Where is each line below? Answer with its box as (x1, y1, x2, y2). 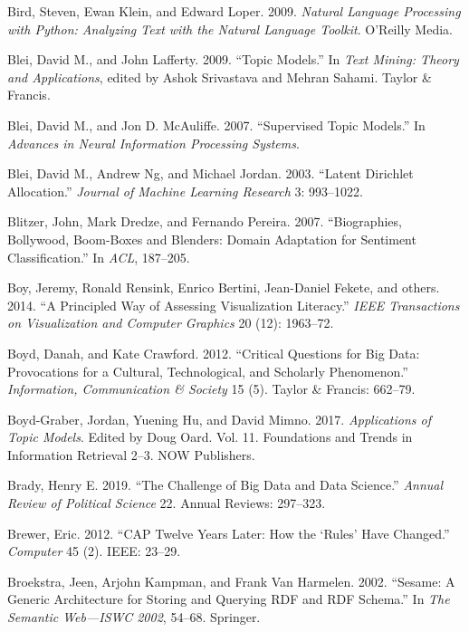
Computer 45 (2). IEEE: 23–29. (7, 541, 181, 560)
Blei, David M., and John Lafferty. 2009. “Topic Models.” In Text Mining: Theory (7, 50, 459, 69)
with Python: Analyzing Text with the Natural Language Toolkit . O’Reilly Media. (7, 19, 453, 38)
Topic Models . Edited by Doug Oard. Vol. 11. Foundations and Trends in (7, 427, 413, 446)
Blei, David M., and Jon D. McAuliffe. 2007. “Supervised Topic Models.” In (7, 115, 426, 134)
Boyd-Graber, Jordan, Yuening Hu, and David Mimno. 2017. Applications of (7, 409, 432, 428)
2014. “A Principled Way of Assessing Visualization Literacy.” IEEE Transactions (7, 295, 460, 314)
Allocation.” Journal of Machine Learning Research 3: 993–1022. (7, 181, 363, 200)
